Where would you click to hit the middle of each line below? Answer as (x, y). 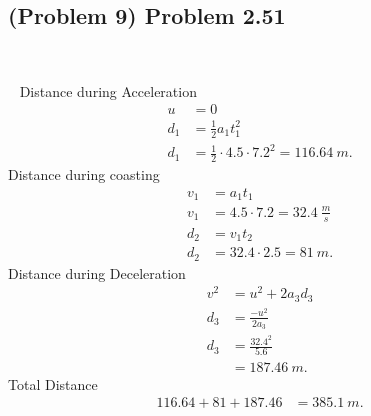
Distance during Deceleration (97, 272)
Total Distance (53, 383)
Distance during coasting (84, 174)
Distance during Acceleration (108, 90)
